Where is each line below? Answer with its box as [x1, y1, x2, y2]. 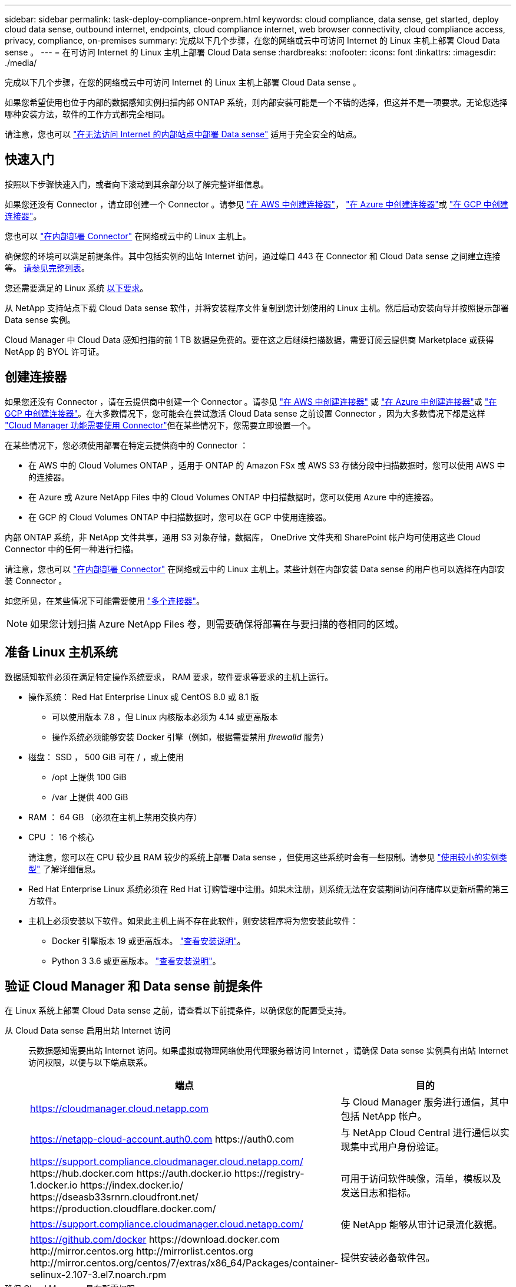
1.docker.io [30, 1179, 78, 1192]
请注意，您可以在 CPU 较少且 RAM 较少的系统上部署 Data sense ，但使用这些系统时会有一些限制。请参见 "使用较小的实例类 [28, 852, 507, 862]
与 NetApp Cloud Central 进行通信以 [340, 1127, 500, 1139]
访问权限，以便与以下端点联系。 [28, 1057, 152, 1068]
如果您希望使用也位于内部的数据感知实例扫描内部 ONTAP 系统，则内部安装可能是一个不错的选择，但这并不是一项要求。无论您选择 [5, 97, 508, 107]
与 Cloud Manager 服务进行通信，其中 [340, 1096, 509, 1108]
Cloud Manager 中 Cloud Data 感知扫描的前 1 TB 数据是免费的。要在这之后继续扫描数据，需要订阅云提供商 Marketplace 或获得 [5, 334, 494, 345]
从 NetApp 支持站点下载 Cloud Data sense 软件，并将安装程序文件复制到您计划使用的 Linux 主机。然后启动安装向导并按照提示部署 [5, 302, 509, 313]
